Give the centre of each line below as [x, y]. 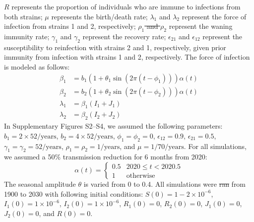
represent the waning [201, 26]
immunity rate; [27, 36]
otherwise [141, 176]
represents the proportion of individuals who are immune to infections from [126, 6]
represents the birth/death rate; [99, 16]
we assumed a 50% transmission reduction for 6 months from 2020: [106, 157]
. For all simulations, [215, 146]
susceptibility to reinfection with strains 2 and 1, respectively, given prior [115, 47]
